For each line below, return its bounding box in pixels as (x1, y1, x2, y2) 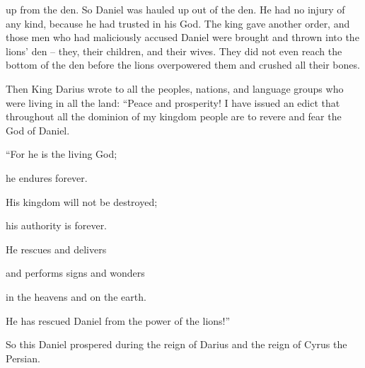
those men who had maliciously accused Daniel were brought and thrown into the (6, 30, 359, 45)
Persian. (6, 350, 40, 365)
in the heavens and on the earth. (6, 289, 146, 304)
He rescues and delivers (6, 241, 107, 256)
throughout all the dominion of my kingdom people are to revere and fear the (6, 109, 342, 124)
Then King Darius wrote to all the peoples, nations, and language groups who (6, 81, 344, 96)
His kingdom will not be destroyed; (6, 194, 158, 209)
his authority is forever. (6, 218, 108, 233)
